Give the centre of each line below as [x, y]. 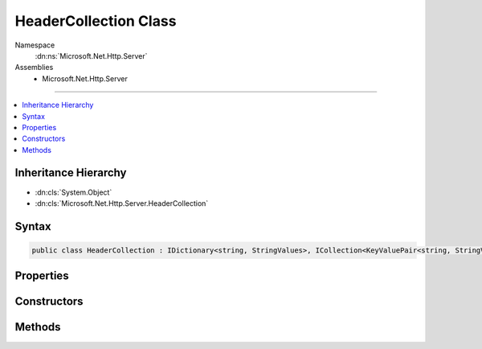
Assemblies [34, 68]
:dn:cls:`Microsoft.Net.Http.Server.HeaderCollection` [122, 203]
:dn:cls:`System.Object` [74, 192]
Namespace [35, 45]
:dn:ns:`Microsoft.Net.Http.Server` [91, 55]
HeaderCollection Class [96, 21]
